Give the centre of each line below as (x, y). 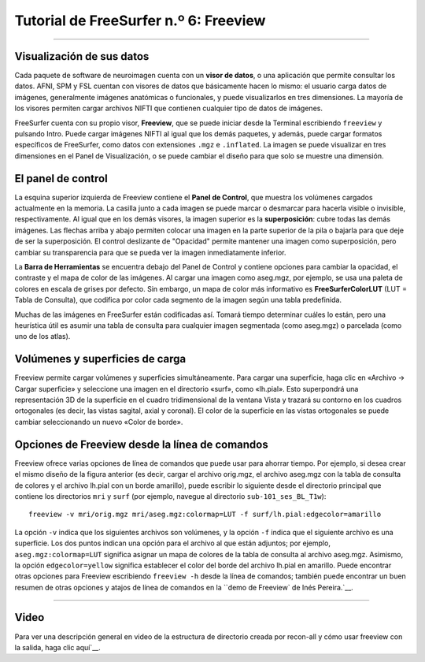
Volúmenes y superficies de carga (100, 359)
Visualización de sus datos (82, 56)
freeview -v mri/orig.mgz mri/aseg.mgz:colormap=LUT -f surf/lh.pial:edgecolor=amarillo (205, 515)
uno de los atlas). (42, 337)
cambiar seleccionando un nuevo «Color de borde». (99, 422)
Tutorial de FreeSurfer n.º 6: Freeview (140, 20)
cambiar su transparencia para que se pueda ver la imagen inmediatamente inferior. (150, 252)
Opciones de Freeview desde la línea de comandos (141, 444)
